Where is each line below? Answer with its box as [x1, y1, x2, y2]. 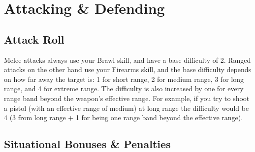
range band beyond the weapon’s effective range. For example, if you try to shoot [4, 93, 250, 103]
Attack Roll [4, 31, 64, 47]
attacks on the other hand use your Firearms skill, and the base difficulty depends [4, 64, 252, 75]
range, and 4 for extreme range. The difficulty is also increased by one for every [4, 83, 244, 94]
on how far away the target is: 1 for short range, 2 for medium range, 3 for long [4, 74, 244, 84]
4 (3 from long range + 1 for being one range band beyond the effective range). [4, 112, 243, 123]
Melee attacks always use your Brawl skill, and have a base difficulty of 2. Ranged [4, 54, 251, 65]
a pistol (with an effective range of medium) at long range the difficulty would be [4, 102, 249, 113]
